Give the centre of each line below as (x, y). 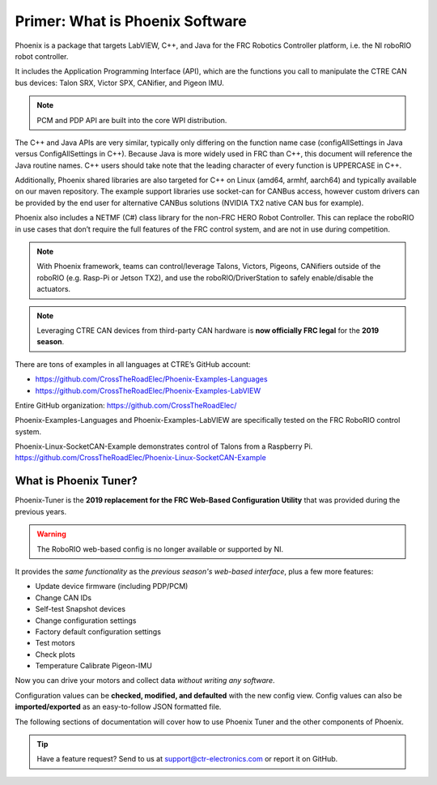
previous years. (41, 511)
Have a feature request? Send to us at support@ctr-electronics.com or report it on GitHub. (187, 759)
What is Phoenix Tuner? (76, 481)
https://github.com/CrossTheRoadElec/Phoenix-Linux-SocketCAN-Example (140, 458)
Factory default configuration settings (98, 631)
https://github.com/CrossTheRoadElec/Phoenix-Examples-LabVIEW (148, 390)
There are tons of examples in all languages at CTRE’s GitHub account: (133, 364)
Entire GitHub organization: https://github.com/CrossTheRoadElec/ (126, 405)
